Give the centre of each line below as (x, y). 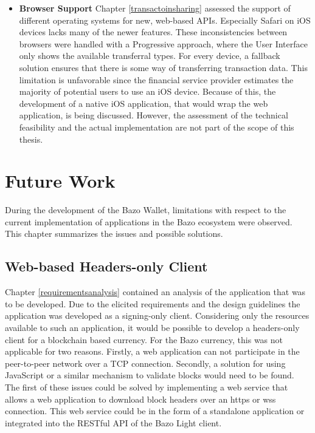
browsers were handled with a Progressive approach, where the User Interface (163, 43)
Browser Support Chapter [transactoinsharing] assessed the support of (155, 8)
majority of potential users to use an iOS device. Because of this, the (147, 91)
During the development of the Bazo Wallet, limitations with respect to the (146, 210)
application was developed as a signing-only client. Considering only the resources (157, 315)
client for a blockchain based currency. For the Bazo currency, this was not (144, 339)
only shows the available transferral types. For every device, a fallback (150, 56)
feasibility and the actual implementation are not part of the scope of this (157, 127)
